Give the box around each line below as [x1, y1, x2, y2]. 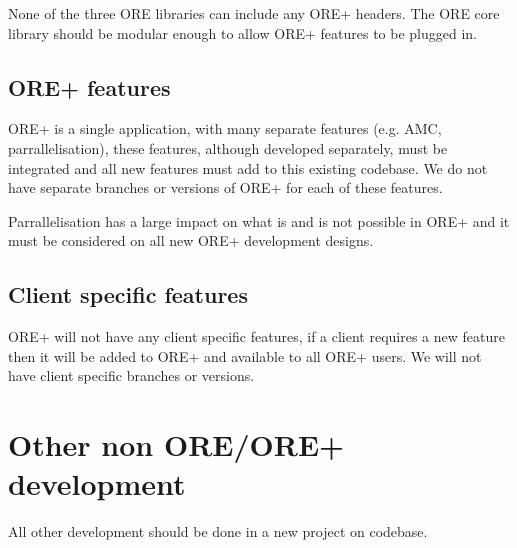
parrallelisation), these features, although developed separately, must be [8, 137, 448, 158]
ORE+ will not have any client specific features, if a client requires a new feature [8, 326, 505, 347]
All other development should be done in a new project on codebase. [8, 521, 428, 542]
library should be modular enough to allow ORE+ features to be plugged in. [8, 22, 477, 43]
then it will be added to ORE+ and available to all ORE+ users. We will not [8, 345, 482, 366]
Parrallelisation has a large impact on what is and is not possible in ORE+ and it [8, 210, 510, 231]
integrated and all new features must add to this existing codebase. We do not [8, 157, 488, 178]
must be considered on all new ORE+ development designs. [8, 230, 374, 251]
